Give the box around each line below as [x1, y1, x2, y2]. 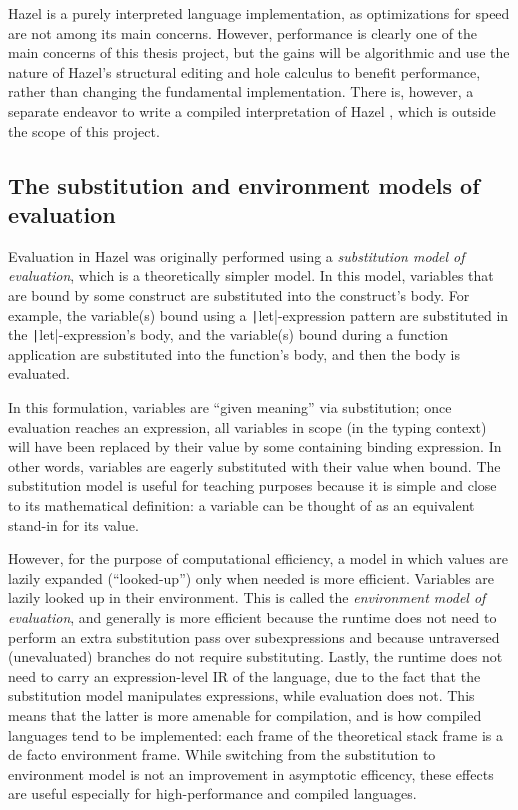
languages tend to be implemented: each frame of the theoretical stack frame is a [8, 724, 503, 745]
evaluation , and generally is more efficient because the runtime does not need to [8, 606, 497, 627]
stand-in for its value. [8, 514, 139, 535]
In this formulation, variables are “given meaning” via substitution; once [8, 397, 452, 418]
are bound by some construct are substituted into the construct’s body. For [8, 284, 470, 305]
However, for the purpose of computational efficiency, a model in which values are [8, 548, 509, 569]
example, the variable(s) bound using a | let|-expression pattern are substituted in [8, 304, 509, 325]
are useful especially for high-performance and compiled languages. [8, 783, 417, 804]
